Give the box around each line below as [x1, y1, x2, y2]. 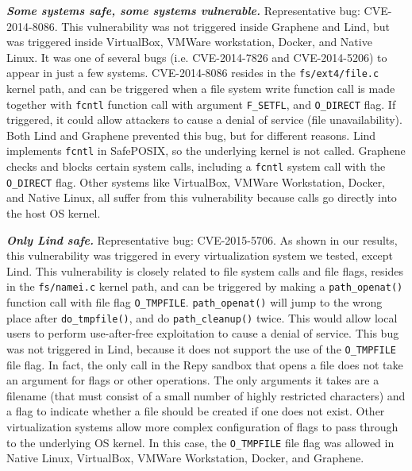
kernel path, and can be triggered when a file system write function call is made [6, 80, 395, 97]
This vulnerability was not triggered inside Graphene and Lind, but [61, 17, 390, 34]
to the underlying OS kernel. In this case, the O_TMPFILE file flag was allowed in [6, 434, 395, 450]
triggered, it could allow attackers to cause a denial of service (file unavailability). [6, 111, 402, 128]
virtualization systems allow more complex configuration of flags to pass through [6, 419, 399, 434]
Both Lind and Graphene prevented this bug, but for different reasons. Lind [6, 126, 376, 143]
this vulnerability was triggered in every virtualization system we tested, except [6, 247, 394, 264]
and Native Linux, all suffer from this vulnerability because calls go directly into [6, 189, 397, 206]
